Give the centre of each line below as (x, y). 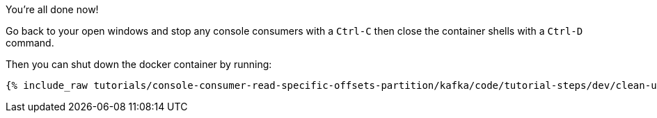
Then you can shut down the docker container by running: (139, 64)
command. (30, 43)
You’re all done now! (52, 9)
